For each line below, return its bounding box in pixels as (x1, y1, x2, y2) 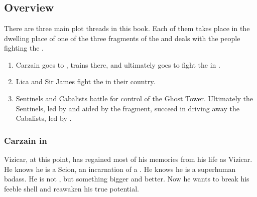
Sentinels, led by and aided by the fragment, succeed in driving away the (16, 103, 239, 113)
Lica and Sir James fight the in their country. (16, 76, 156, 87)
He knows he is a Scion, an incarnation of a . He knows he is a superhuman (4, 163, 236, 174)
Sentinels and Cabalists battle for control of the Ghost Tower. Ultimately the (16, 93, 253, 103)
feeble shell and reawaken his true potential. (4, 183, 139, 193)
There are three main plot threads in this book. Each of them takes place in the (4, 23, 250, 33)
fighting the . (4, 43, 44, 53)
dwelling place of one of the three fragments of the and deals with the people (4, 33, 240, 43)
